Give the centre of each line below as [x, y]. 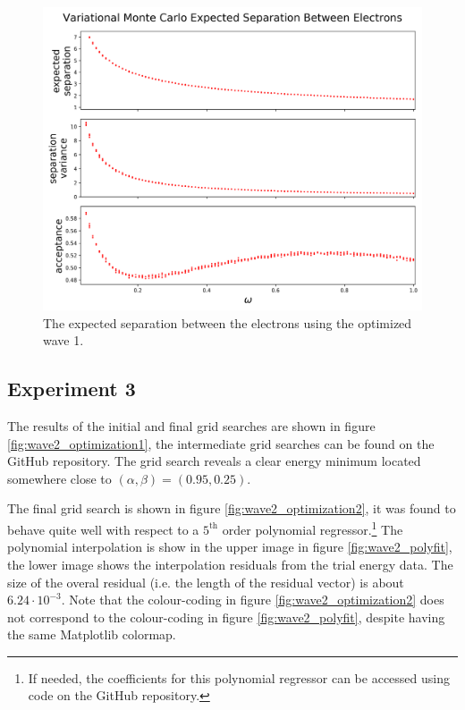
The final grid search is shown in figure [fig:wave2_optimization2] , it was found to [232, 508]
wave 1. [63, 340]
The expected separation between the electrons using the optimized [228, 322]
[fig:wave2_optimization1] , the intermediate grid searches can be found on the [221, 443]
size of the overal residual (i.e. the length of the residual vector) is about [206, 582]
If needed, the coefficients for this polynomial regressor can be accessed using [239, 677]
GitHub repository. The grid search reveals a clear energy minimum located [214, 461]
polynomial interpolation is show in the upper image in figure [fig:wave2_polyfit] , [230, 547]
